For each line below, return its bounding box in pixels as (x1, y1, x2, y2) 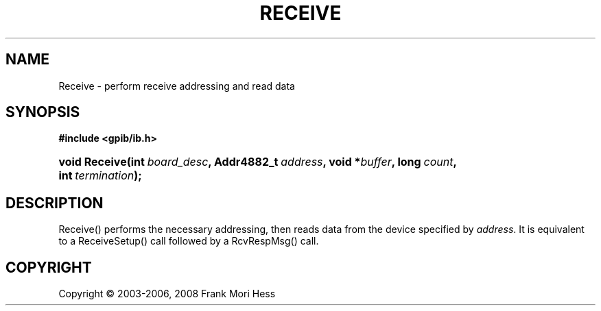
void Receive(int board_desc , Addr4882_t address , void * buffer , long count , (58, 155, 457, 169)
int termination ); (58, 169, 142, 183)
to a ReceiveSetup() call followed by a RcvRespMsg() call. (58, 235, 319, 247)
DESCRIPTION (5, 194, 104, 212)
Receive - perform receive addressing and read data (58, 79, 295, 92)
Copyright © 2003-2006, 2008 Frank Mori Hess (58, 288, 276, 300)
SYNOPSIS (5, 103, 80, 121)
